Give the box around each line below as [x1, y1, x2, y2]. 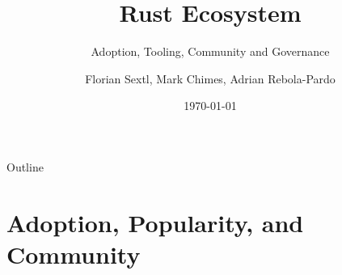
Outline [6, 158, 44, 175]
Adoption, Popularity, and [6, 205, 304, 239]
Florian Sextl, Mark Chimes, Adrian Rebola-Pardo [85, 70, 336, 87]
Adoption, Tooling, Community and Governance [91, 43, 330, 60]
